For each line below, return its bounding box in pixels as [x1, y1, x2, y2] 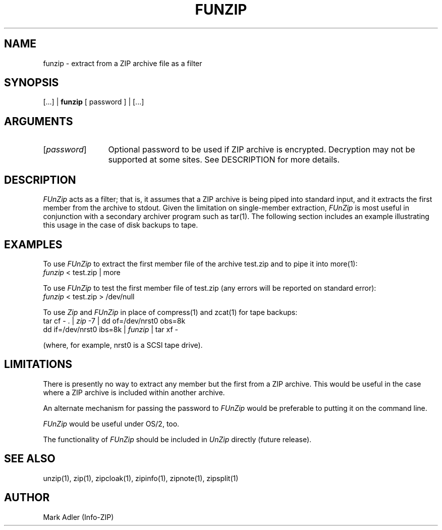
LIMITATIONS [4, 358, 73, 371]
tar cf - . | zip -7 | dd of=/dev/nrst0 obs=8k [43, 316, 186, 325]
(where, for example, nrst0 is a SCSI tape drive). [43, 340, 203, 349]
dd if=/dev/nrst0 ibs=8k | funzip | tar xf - [43, 325, 178, 334]
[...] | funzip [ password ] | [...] [43, 97, 144, 107]
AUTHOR [4, 491, 50, 504]
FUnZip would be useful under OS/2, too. [43, 419, 180, 428]
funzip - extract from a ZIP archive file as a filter [43, 59, 202, 68]
